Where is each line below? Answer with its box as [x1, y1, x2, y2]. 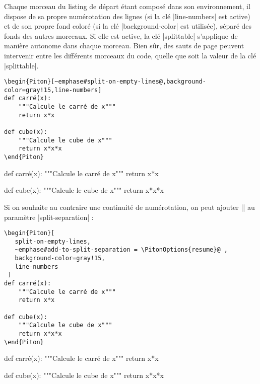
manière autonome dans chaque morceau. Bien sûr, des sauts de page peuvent [4, 40, 244, 51]
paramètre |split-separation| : [4, 211, 94, 222]
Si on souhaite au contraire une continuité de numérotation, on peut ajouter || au [4, 201, 255, 212]
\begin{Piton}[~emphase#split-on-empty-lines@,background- [4, 78, 206, 86]
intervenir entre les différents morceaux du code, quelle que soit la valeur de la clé [4, 50, 256, 60]
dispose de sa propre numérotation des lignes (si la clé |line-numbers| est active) [4, 11, 250, 21]
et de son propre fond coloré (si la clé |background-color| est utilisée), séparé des [4, 21, 252, 31]
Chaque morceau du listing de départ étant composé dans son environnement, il [4, 1, 250, 11]
